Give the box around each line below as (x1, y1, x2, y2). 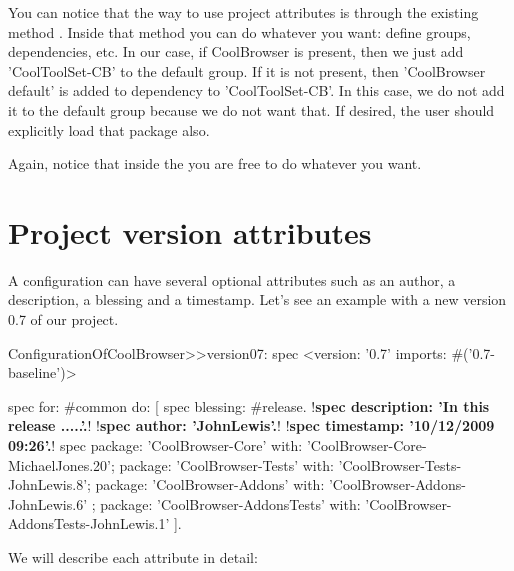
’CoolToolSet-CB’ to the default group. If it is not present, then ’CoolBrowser (8, 60, 486, 81)
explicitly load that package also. (8, 119, 210, 140)
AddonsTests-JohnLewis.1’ (8, 513, 170, 534)
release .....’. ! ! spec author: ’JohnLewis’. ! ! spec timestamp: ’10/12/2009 (8, 415, 495, 436)
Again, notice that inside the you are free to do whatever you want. (8, 153, 422, 174)
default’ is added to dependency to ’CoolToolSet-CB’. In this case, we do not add (8, 80, 505, 101)
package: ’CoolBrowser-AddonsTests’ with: (100, 493, 361, 514)
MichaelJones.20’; (8, 454, 115, 475)
